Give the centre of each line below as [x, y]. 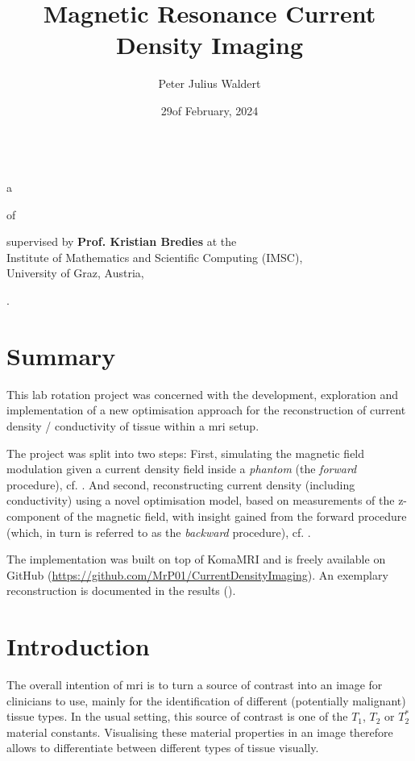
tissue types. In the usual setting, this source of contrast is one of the [177, 716]
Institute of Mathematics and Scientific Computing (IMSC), [155, 257]
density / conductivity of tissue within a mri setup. [133, 425]
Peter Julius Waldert [210, 83]
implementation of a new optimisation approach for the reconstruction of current [206, 410]
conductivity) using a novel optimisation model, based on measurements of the [201, 500]
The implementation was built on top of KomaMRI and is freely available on [196, 559]
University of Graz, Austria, [75, 273]
